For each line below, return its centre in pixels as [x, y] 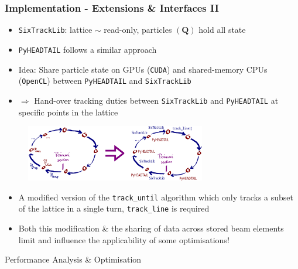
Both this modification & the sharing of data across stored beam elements [151, 228]
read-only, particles [138, 30]
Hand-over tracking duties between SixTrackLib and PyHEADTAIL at [156, 100]
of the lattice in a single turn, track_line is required [114, 208]
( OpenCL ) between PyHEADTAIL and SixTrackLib [105, 81]
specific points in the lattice [68, 112]
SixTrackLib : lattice [55, 30]
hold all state [222, 30]
